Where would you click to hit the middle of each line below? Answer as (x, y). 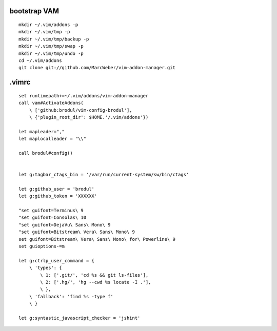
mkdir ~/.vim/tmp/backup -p (54, 39)
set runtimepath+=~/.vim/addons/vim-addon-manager (84, 96)
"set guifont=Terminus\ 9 (51, 211)
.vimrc (20, 82)
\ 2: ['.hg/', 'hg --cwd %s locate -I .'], (96, 282)
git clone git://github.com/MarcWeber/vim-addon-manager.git (97, 68)
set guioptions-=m (42, 246)
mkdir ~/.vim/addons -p (48, 25)
